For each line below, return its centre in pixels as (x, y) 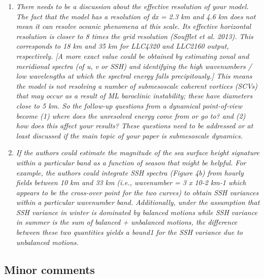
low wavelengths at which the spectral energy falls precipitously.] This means (134, 76)
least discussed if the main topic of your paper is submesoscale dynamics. (129, 135)
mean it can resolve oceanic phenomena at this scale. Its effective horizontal (134, 26)
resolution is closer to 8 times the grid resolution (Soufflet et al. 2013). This (135, 36)
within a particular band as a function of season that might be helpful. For (131, 162)
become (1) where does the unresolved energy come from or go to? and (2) (131, 115)
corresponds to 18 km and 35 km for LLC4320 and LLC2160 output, (122, 46)
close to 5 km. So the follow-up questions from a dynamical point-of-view (129, 105)
